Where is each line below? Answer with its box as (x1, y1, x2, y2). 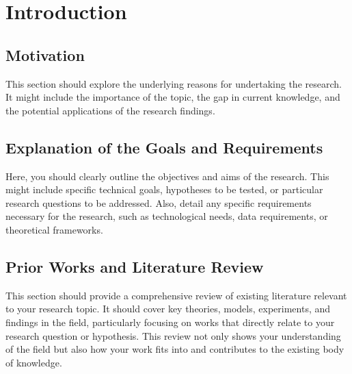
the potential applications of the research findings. (5, 103, 215, 117)
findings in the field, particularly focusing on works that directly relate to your (5, 314, 335, 329)
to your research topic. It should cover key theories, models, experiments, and (5, 301, 331, 316)
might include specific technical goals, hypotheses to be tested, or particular (5, 182, 323, 197)
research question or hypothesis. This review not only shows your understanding (5, 328, 341, 342)
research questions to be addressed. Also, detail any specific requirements (5, 195, 312, 210)
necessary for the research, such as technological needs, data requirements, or (5, 209, 328, 223)
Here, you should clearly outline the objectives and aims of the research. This (5, 169, 329, 183)
